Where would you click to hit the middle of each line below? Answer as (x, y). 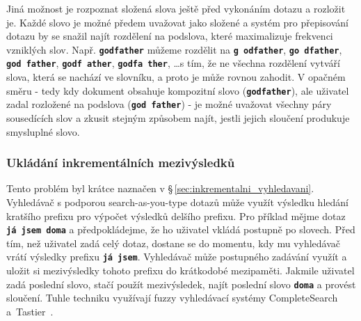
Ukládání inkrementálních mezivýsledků (121, 163)
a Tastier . (30, 311)
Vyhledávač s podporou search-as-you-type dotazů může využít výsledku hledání (177, 202)
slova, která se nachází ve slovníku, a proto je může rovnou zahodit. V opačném (176, 77)
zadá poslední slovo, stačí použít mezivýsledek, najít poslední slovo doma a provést (181, 284)
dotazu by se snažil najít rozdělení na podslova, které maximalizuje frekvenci (170, 36)
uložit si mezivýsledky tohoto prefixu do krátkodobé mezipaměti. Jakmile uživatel (180, 271)
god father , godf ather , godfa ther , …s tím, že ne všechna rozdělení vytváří (173, 63)
